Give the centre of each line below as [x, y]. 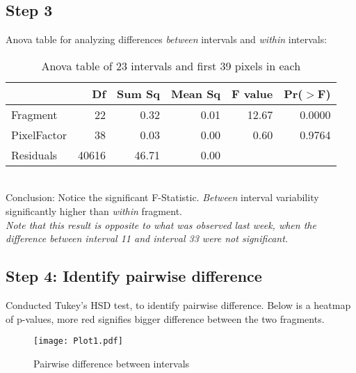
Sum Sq [138, 93]
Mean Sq [196, 93]
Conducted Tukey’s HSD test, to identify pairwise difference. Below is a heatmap [178, 304]
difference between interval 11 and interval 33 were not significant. [147, 238]
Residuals [34, 154]
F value [252, 93]
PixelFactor [39, 134]
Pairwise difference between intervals [112, 363]
